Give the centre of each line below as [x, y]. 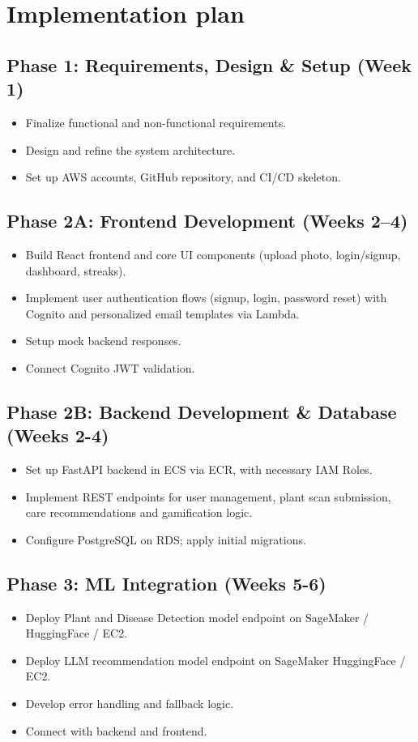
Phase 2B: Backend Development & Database [202, 411]
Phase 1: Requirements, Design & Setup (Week [209, 64]
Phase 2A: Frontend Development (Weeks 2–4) [207, 221]
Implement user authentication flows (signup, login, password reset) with [206, 298]
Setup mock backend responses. [103, 341]
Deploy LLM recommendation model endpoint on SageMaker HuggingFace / [215, 660]
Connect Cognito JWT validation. [110, 367]
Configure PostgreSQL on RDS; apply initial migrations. [166, 539]
